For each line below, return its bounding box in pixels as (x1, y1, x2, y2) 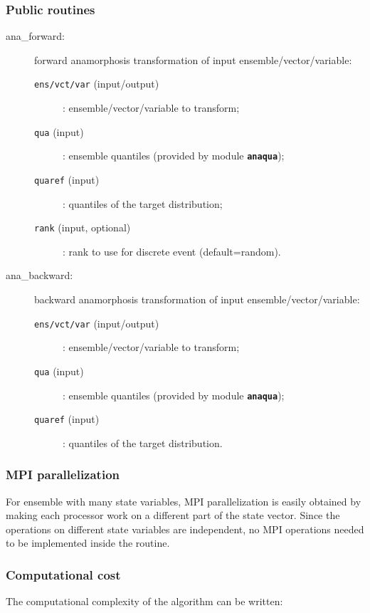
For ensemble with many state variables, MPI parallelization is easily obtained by (6, 493, 361, 508)
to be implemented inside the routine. (6, 535, 170, 550)
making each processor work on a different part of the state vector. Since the (6, 508, 340, 523)
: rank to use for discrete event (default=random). (63, 243, 281, 258)
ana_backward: (6, 268, 73, 283)
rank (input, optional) (34, 220, 131, 235)
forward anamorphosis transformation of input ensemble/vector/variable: (34, 52, 352, 67)
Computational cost (6, 565, 121, 583)
